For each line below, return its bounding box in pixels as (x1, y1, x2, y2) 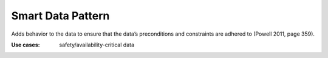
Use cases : (11, 41, 40, 48)
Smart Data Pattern (11, 9, 110, 22)
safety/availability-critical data (59, 41, 135, 48)
